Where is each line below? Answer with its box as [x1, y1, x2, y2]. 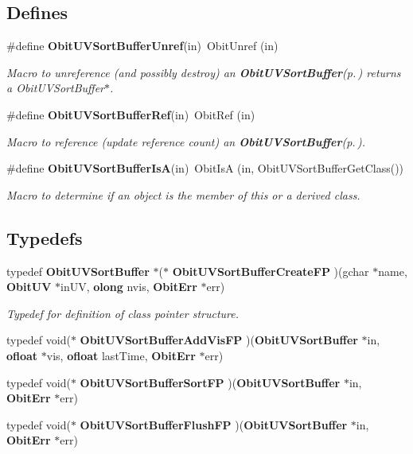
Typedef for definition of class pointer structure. [6, 305, 240, 321]
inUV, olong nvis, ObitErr [60, 278, 197, 295]
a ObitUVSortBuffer [6, 80, 104, 96]
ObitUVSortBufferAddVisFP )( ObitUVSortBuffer [80, 332, 358, 348]
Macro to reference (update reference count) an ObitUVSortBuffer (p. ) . [6, 133, 366, 149]
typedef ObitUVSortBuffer [6, 262, 150, 279]
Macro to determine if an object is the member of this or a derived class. [6, 186, 360, 203]
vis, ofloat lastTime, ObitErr [46, 347, 196, 363]
